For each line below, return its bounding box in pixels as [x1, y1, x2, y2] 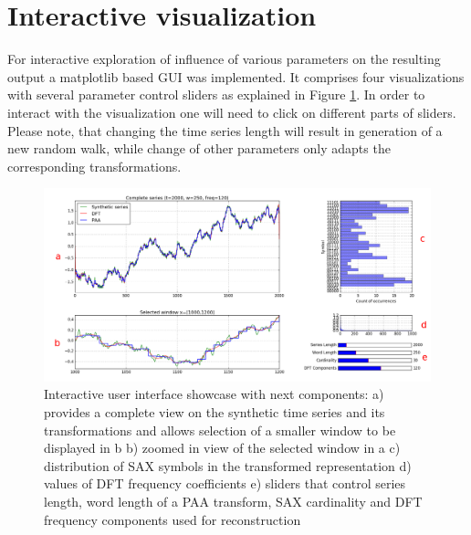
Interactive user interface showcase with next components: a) [44, 384, 384, 404]
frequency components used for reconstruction [44, 509, 301, 529]
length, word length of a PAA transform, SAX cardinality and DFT [44, 492, 423, 511]
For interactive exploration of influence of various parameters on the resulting [7, 49, 441, 68]
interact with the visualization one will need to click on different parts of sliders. [7, 102, 456, 121]
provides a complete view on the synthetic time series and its [44, 403, 385, 422]
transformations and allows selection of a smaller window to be [44, 420, 396, 439]
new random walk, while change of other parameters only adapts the [7, 139, 391, 158]
